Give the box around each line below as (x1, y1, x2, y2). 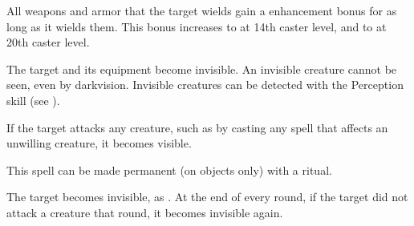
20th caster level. (6, 34, 90, 50)
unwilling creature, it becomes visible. (6, 135, 192, 151)
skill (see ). (6, 91, 60, 108)
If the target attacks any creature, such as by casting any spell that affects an (6, 119, 388, 135)
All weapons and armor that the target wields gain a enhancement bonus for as (6, 2, 397, 18)
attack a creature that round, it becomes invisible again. (6, 204, 283, 220)
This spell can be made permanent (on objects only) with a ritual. (6, 161, 332, 178)
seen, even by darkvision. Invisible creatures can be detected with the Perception (6, 76, 404, 93)
